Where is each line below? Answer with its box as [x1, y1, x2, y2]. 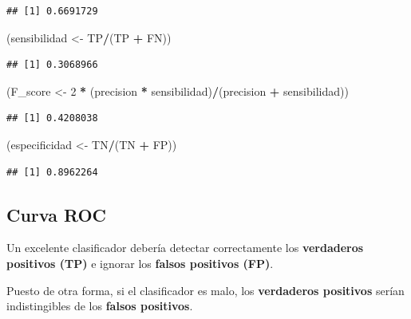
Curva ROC [6, 202, 107, 226]
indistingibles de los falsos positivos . [6, 297, 193, 314]
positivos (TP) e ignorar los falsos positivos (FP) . [6, 254, 274, 271]
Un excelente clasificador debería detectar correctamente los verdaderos [6, 239, 364, 256]
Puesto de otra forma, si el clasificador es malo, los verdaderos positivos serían [6, 282, 405, 298]
